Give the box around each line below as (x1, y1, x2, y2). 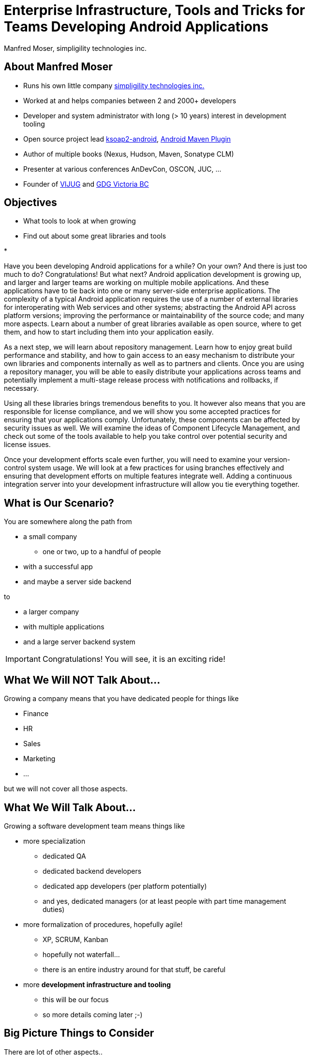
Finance (23, 709, 49, 718)
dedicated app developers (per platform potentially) (43, 881, 207, 890)
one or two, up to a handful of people (43, 547, 161, 556)
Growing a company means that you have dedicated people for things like (4, 694, 239, 703)
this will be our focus (43, 995, 109, 1004)
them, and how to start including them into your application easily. (4, 328, 214, 336)
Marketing (23, 754, 56, 763)
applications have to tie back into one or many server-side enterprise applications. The (4, 287, 281, 295)
